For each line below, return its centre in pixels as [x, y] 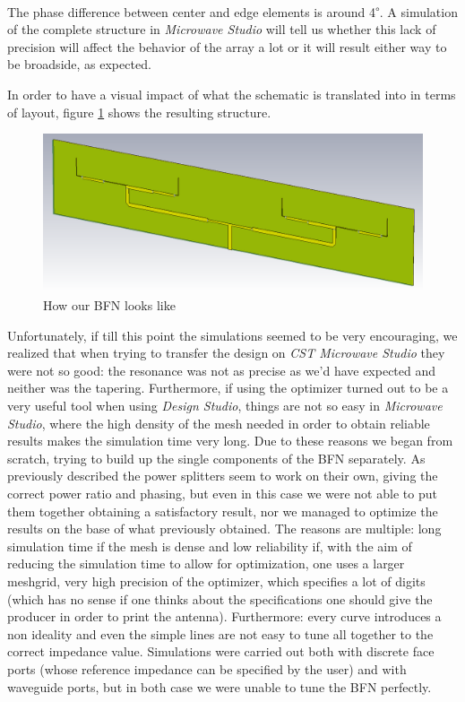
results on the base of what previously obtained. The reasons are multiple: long [224, 529]
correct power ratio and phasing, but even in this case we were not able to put [222, 493]
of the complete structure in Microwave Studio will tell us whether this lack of [222, 29]
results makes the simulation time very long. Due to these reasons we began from [230, 441]
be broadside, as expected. [79, 64]
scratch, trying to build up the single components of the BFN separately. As [216, 458]
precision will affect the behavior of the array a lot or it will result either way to [227, 46]
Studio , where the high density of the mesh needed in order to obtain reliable [219, 423]
